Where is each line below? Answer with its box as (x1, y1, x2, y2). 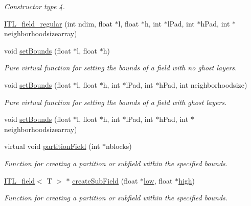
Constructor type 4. (4, 1, 65, 11)
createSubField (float (72, 175, 138, 186)
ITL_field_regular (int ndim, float (4, 18, 112, 29)
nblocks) (106, 141, 132, 151)
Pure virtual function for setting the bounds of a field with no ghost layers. (4, 62, 237, 73)
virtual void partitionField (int (4, 141, 100, 151)
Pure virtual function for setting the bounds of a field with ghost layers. (4, 96, 227, 107)
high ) (178, 175, 195, 186)
